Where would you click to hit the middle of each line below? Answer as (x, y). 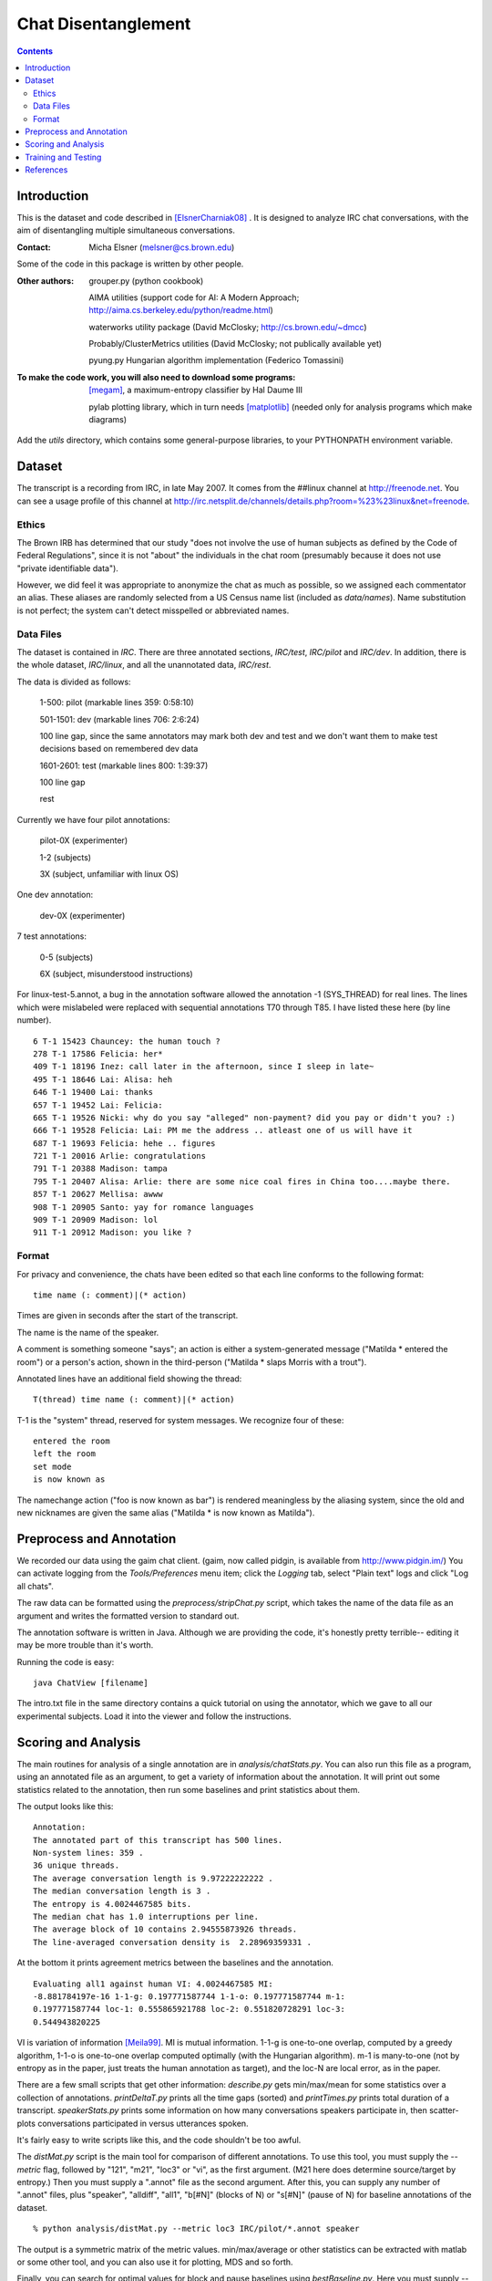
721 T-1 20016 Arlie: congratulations (120, 1156)
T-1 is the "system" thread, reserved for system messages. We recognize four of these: (180, 1420)
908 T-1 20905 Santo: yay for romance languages (143, 1207)
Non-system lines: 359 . (88, 1853)
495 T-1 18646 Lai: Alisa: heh (103, 1079)
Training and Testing (63, 157)
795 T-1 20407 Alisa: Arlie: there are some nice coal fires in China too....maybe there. (242, 1181)
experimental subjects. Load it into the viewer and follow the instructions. (154, 1716)
